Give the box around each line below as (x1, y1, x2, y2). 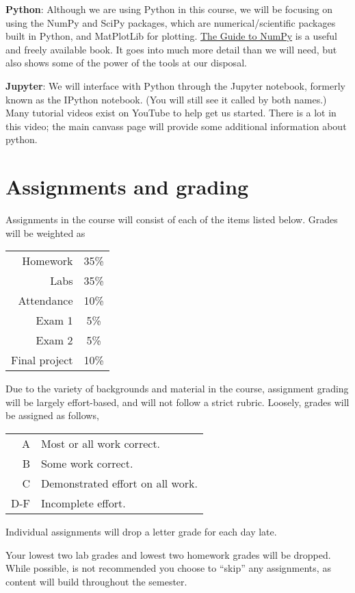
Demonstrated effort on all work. (41, 475, 198, 492)
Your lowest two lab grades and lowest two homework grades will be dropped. (5, 547, 331, 562)
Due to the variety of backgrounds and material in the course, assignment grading (5, 381, 349, 396)
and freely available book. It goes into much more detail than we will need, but (5, 42, 337, 56)
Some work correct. (41, 455, 133, 472)
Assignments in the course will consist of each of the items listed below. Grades (5, 212, 338, 227)
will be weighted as (5, 225, 86, 240)
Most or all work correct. (41, 436, 161, 452)
